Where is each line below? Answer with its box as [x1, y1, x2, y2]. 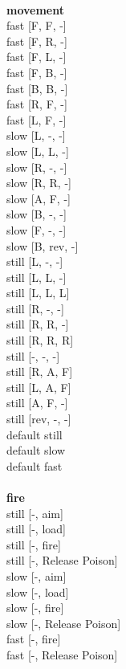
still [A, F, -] [6, 394, 68, 411]
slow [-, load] [6, 583, 69, 600]
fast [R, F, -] [6, 96, 67, 112]
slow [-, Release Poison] [6, 614, 121, 631]
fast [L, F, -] [6, 111, 67, 128]
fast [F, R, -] [6, 32, 67, 49]
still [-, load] [6, 520, 66, 537]
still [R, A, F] [6, 363, 73, 380]
